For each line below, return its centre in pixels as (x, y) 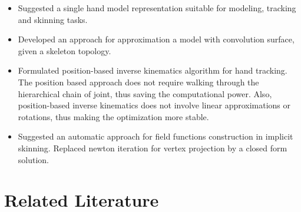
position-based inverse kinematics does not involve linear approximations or (154, 105)
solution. (34, 159)
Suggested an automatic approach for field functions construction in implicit (156, 136)
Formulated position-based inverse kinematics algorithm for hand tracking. (153, 70)
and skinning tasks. (53, 19)
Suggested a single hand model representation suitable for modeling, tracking (157, 8)
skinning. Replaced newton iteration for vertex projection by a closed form (153, 148)
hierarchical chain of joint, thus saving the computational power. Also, (145, 93)
